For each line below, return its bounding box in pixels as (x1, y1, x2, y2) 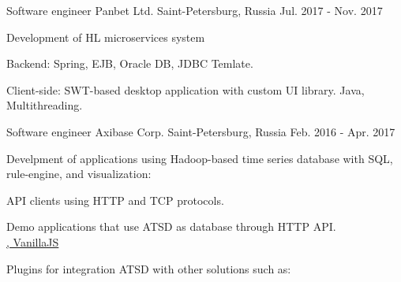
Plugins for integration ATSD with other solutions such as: (6, 260, 291, 276)
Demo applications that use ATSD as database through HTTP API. (6, 218, 336, 235)
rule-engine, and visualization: (6, 165, 152, 182)
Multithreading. (6, 97, 83, 113)
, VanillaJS (6, 233, 59, 250)
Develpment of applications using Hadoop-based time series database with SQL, (6, 150, 393, 166)
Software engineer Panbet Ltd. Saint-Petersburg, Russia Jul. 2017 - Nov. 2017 (6, 2, 383, 18)
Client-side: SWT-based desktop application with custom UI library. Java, (6, 81, 365, 98)
